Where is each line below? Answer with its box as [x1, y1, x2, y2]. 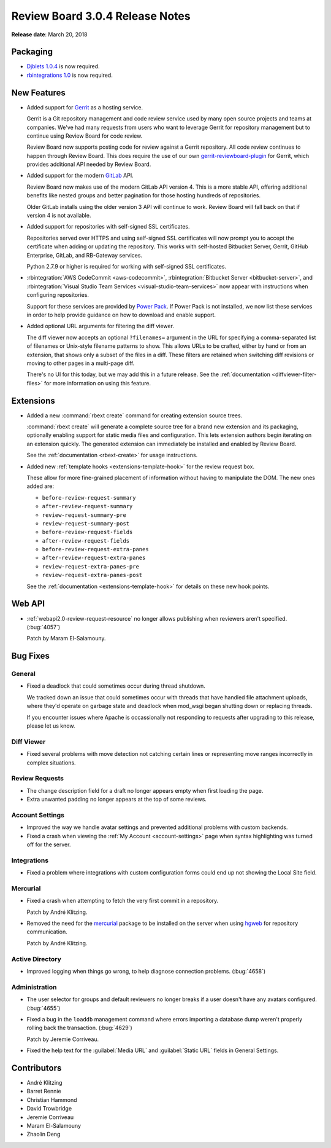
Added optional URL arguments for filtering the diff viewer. [26, 323, 175, 330]
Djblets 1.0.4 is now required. [26, 63, 101, 70]
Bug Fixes [11, 651, 50, 661]
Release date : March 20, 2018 [11, 31, 88, 38]
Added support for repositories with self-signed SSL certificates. [26, 223, 190, 230]
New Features [11, 87, 66, 98]
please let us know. [26, 722, 75, 729]
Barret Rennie [26, 1088, 61, 1095]
